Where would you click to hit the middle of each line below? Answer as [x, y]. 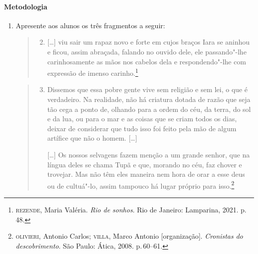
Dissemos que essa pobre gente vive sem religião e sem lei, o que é [147, 89]
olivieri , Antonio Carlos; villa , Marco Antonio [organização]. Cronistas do [129, 236]
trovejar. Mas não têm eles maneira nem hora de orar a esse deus [146, 174]
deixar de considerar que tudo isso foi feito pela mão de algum [142, 128]
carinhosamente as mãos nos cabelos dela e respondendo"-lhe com [147, 61]
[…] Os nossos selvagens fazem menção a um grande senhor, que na [149, 154]
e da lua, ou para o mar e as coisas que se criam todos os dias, [142, 119]
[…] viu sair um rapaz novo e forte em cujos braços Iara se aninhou [149, 42]
